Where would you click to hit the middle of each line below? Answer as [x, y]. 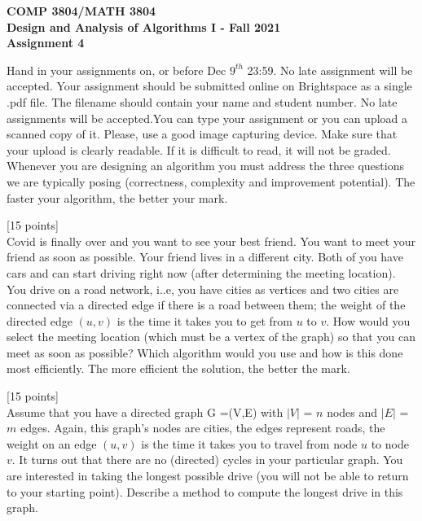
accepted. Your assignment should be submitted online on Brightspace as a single [209, 86]
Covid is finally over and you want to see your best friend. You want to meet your [211, 241]
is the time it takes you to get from [204, 320]
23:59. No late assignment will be [330, 70]
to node [390, 443]
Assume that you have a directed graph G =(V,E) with [145, 412]
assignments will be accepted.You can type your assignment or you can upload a [207, 118]
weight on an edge [52, 443]
